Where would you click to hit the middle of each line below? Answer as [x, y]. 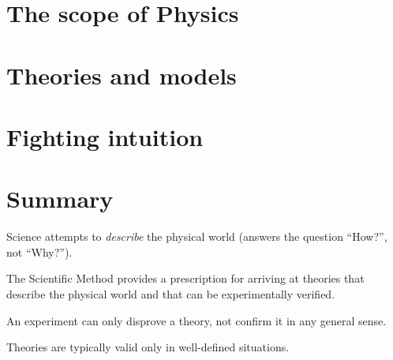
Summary [60, 199]
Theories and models [122, 75]
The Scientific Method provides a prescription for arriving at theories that [185, 278]
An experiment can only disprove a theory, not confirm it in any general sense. [196, 320]
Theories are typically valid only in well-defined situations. [148, 347]
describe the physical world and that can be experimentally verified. [171, 294]
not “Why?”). [39, 251]
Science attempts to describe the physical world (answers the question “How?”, [197, 236]
